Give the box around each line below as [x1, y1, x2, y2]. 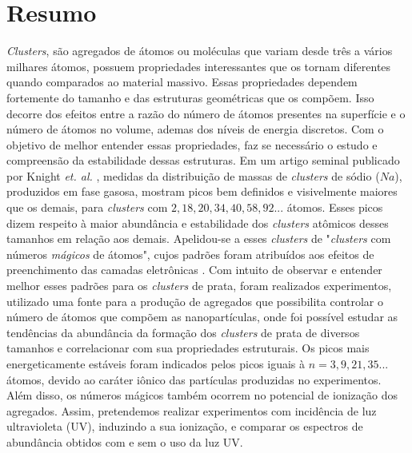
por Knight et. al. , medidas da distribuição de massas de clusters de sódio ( [6, 167, 380, 184]
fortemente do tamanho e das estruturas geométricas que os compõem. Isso [6, 89, 374, 105]
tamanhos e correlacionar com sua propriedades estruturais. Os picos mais [6, 340, 370, 356]
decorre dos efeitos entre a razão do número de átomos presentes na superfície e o [6, 105, 406, 121]
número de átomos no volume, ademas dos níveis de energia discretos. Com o [6, 121, 384, 137]
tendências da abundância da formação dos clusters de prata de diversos [6, 324, 360, 340]
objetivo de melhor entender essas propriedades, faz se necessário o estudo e [6, 136, 378, 153]
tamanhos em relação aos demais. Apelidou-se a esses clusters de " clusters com [6, 230, 391, 247]
